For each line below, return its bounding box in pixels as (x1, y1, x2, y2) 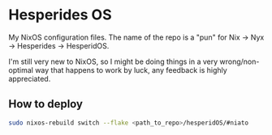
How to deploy (8, 97, 84, 111)
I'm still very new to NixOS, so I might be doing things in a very (8, 57, 218, 66)
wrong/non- (219, 57, 260, 66)
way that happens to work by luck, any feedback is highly (35, 65, 227, 74)
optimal (8, 65, 34, 74)
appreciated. (8, 74, 51, 83)
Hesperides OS (8, 6, 112, 24)
